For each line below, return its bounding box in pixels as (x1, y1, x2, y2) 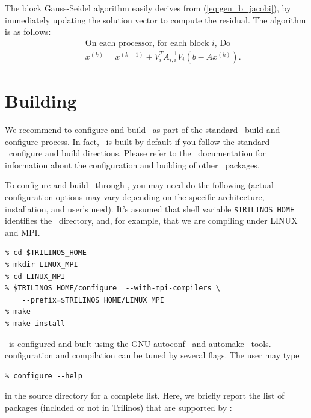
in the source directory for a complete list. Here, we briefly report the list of (5, 389, 285, 402)
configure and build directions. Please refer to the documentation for (8, 147, 266, 159)
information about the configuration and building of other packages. (5, 158, 260, 171)
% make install (5, 319, 66, 328)
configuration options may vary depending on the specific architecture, (5, 190, 265, 203)
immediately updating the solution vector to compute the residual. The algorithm (5, 13, 306, 26)
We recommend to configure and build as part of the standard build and (5, 123, 280, 135)
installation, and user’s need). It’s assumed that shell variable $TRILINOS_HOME (5, 202, 295, 215)
